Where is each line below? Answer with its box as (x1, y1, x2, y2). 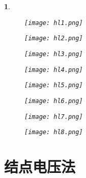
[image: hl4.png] (24, 66, 83, 73)
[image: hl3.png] (24, 50, 83, 58)
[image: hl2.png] (24, 35, 83, 42)
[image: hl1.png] (24, 19, 83, 27)
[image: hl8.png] (24, 129, 83, 136)
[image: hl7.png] (24, 113, 83, 120)
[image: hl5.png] (24, 82, 83, 89)
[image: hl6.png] (24, 97, 83, 105)
